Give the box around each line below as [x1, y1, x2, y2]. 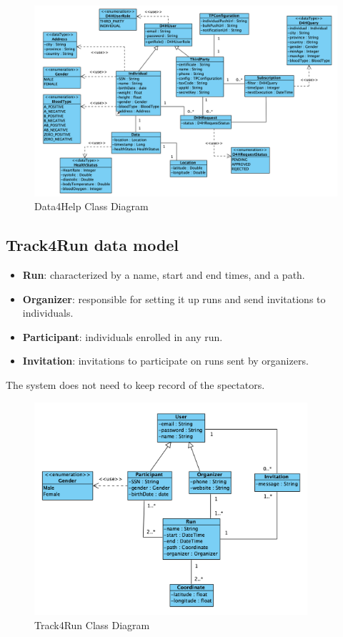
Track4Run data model [6, 234, 179, 256]
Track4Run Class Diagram [34, 617, 150, 632]
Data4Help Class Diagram [34, 199, 149, 214]
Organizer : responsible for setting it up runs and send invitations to [22, 291, 326, 306]
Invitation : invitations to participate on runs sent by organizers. [22, 353, 309, 368]
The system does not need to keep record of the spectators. [6, 377, 265, 392]
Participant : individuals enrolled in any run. [22, 329, 223, 344]
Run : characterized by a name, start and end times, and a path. [22, 267, 305, 282]
